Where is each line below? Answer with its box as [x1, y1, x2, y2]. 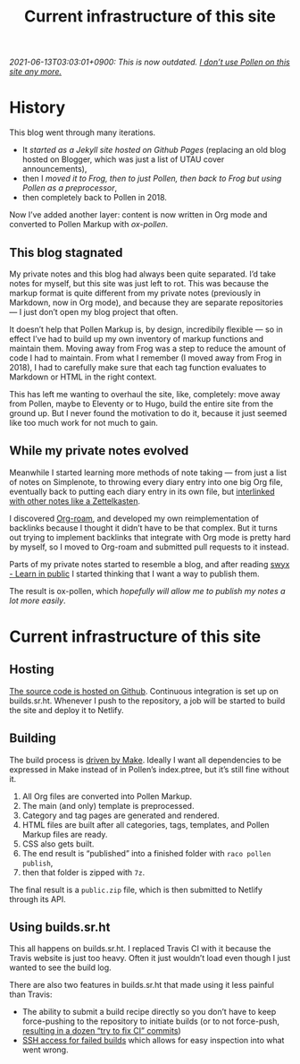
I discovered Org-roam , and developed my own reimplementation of [9, 513, 259, 523]
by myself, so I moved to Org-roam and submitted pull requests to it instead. [9, 541, 289, 552]
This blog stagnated [9, 244, 123, 260]
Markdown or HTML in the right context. [9, 371, 157, 382]
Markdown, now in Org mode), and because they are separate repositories [9, 297, 284, 308]
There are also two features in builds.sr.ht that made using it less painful [9, 980, 275, 991]
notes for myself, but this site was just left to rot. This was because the [9, 277, 270, 288]
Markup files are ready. [21, 829, 108, 839]
